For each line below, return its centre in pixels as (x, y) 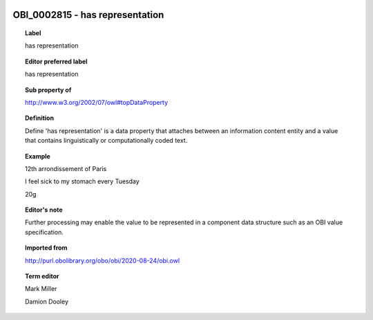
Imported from (46, 248)
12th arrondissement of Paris (66, 168)
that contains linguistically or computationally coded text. (106, 141)
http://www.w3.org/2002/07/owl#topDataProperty (97, 102)
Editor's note (44, 210)
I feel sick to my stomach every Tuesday (82, 181)
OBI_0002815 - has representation (88, 15)
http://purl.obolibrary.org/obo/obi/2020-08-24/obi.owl (102, 260)
